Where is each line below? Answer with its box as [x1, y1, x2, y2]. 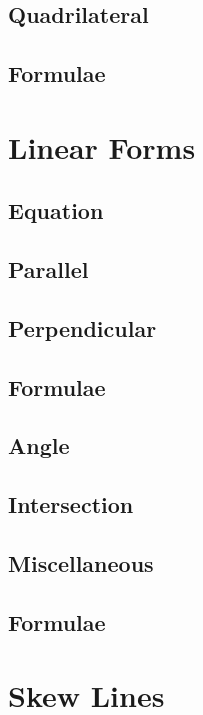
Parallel [8, 254, 89, 285]
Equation [8, 195, 104, 226]
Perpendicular [8, 312, 157, 343]
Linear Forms [8, 126, 196, 167]
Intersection [8, 489, 134, 520]
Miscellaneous [8, 548, 154, 579]
